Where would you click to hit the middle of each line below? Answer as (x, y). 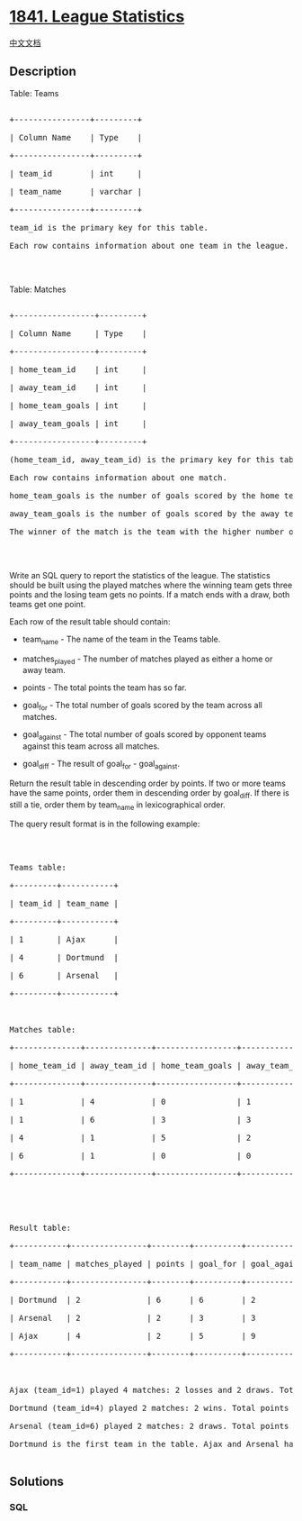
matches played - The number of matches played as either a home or (147, 660)
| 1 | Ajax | (64, 940)
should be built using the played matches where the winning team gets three (151, 585)
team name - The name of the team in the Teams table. (121, 640)
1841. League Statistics (97, 17)
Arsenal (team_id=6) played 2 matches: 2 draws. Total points (149, 1426)
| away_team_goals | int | (78, 424)
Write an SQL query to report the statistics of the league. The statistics (140, 575)
